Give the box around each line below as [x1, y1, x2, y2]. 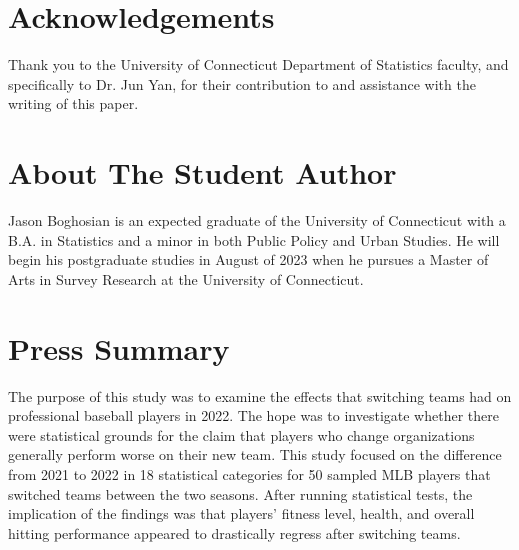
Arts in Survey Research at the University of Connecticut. [8, 268, 364, 289]
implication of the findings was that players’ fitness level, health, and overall [8, 503, 475, 524]
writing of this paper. [8, 93, 139, 114]
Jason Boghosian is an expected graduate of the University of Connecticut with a [8, 210, 506, 231]
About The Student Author [8, 152, 397, 193]
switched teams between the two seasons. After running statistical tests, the [8, 483, 473, 504]
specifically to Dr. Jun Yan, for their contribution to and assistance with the [8, 73, 476, 94]
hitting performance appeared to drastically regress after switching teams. [8, 522, 461, 543]
